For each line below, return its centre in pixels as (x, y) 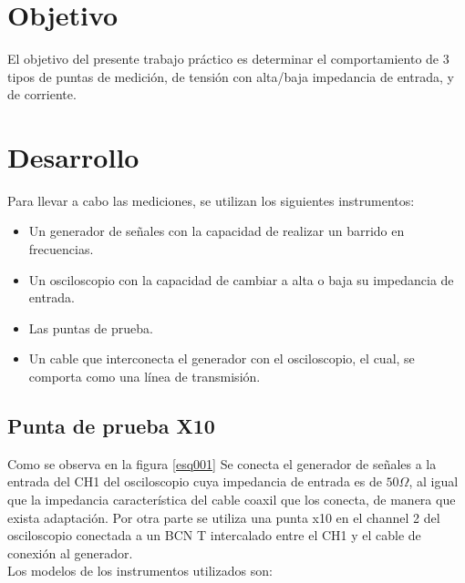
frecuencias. (61, 249)
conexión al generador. (70, 552)
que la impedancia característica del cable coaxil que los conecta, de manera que (232, 499)
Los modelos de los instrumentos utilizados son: (140, 571)
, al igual (434, 481)
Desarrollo (73, 156)
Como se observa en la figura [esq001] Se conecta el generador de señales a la (222, 463)
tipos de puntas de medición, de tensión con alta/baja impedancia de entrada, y (231, 76)
